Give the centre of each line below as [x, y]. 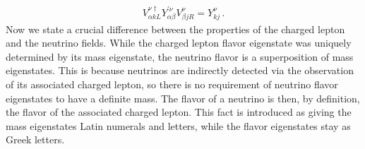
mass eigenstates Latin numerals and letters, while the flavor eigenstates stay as [178, 125]
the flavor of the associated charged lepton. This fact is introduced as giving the [179, 112]
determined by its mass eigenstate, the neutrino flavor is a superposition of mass [180, 56]
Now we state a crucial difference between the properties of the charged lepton [175, 29]
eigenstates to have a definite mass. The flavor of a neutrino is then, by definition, [183, 98]
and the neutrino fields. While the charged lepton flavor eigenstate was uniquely [179, 43]
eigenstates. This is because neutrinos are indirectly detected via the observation [180, 70]
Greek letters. [35, 139]
